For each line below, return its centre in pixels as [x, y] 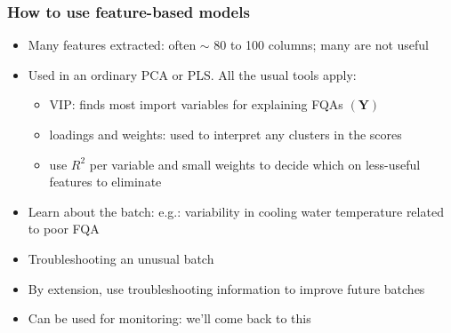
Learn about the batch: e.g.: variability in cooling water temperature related [236, 211]
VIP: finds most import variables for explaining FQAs [196, 104]
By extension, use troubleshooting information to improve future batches [226, 288]
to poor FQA [64, 229]
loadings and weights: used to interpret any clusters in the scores [225, 134]
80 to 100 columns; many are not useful [322, 45]
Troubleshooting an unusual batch [121, 258]
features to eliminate [105, 182]
